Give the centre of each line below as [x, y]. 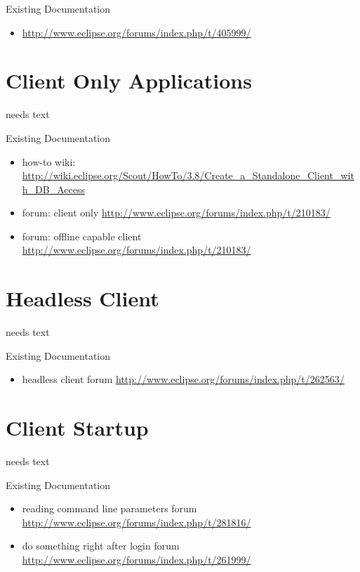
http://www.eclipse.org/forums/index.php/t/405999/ [136, 32]
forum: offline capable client [82, 236]
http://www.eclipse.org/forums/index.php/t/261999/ [136, 560]
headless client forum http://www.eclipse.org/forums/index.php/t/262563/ [183, 379]
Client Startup [77, 428]
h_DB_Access [53, 189]
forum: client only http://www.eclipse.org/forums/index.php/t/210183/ [176, 213]
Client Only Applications [129, 80]
